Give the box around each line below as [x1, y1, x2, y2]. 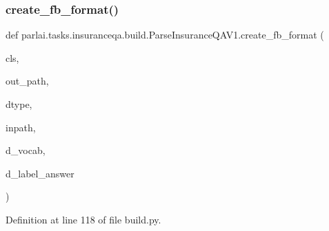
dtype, [6, 97, 32, 111]
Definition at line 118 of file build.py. [6, 212, 161, 226]
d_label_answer [6, 166, 74, 180]
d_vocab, [6, 143, 46, 157]
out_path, [6, 74, 49, 88]
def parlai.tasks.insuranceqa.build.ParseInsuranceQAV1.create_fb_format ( [6, 27, 324, 42]
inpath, [6, 120, 36, 134]
